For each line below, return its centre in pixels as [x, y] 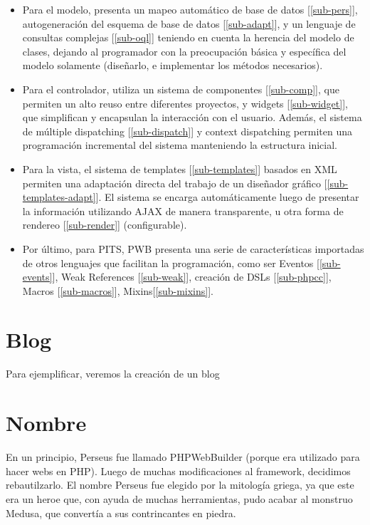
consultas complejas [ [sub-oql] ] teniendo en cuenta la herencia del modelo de [188, 37]
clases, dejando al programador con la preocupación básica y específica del [184, 51]
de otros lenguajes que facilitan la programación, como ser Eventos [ [171, 262]
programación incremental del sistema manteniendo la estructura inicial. [180, 145]
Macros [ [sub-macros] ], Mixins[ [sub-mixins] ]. [118, 290]
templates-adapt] [59, 197]
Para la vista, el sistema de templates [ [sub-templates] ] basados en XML [180, 168]
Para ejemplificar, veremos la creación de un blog [113, 374]
